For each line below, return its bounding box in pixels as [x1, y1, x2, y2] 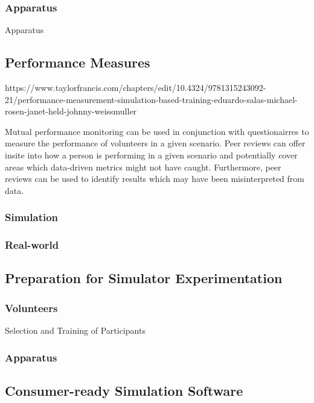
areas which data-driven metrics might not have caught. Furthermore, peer [5, 160, 281, 173]
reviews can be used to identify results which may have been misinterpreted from [5, 172, 304, 185]
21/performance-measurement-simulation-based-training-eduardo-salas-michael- [5, 93, 298, 105]
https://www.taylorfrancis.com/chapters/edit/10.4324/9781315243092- [5, 81, 266, 94]
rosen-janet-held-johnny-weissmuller [5, 105, 137, 117]
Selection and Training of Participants [5, 324, 146, 337]
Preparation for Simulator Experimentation [5, 269, 283, 287]
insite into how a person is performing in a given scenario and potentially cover [5, 148, 298, 161]
